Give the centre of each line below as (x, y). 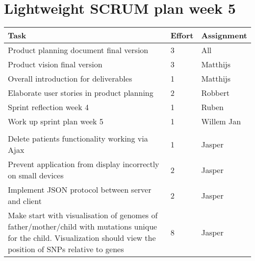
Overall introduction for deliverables (70, 79)
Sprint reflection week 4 (48, 107)
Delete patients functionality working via (78, 139)
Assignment (224, 35)
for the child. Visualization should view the (82, 238)
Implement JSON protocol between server (80, 190)
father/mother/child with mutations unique (83, 227)
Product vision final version (55, 64)
